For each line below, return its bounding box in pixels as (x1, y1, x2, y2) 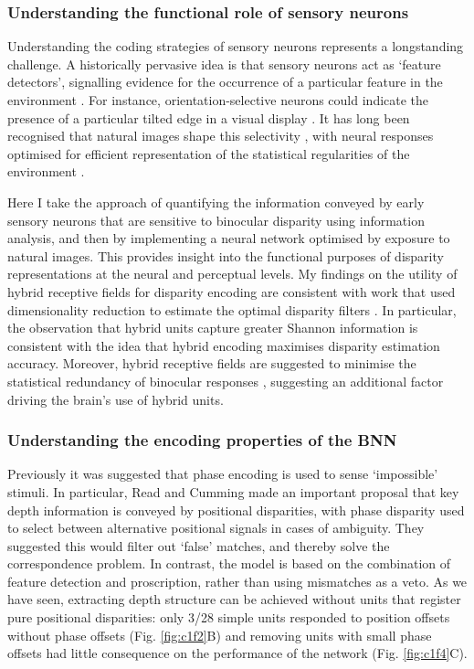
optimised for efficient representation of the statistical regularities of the (7, 143, 410, 163)
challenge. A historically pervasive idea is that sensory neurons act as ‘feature (7, 54, 441, 73)
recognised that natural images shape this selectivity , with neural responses (7, 126, 434, 145)
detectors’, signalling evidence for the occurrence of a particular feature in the (7, 72, 443, 91)
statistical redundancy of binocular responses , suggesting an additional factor (7, 371, 444, 390)
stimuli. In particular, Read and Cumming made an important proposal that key (7, 482, 459, 501)
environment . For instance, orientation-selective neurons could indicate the (7, 90, 429, 109)
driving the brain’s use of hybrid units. (7, 389, 224, 409)
